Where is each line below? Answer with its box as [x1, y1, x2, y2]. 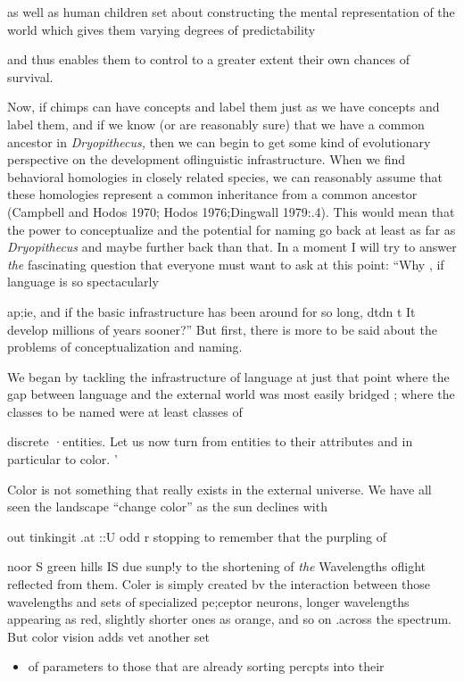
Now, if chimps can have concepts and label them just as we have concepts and [7, 97, 440, 116]
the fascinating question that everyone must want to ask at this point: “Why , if [7, 254, 444, 273]
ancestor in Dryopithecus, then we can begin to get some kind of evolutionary [7, 132, 431, 151]
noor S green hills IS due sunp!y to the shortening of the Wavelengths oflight [7, 557, 427, 576]
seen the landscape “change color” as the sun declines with [7, 497, 327, 516]
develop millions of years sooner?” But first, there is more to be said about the [7, 320, 437, 338]
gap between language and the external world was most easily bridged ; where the [7, 385, 455, 403]
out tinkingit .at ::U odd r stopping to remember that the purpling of [7, 527, 386, 545]
